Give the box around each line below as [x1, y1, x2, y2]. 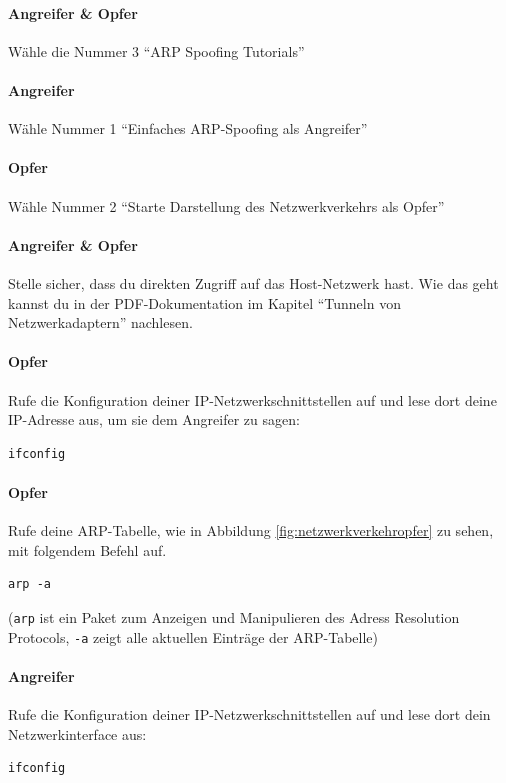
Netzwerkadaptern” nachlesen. [8, 312, 193, 333]
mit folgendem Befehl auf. [8, 539, 167, 560]
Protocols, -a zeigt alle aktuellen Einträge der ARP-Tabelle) [8, 626, 378, 647]
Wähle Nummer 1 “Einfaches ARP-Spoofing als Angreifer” [8, 118, 368, 139]
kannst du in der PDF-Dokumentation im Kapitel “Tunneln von [8, 292, 401, 313]
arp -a [8, 577, 51, 592]
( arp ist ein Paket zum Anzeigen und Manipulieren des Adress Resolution [8, 606, 460, 627]
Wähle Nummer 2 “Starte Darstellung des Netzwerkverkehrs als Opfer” [8, 195, 445, 216]
